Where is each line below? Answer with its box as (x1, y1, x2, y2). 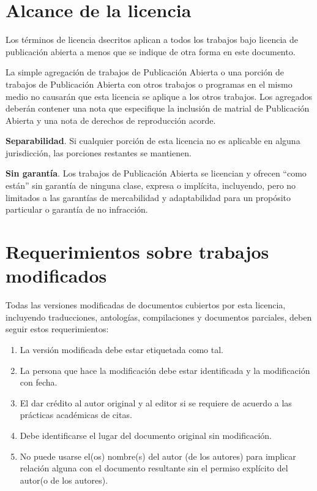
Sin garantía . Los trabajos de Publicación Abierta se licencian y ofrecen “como (6, 167, 307, 180)
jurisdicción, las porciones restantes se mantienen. (6, 146, 192, 159)
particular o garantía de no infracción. (6, 203, 148, 216)
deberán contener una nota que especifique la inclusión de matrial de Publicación (6, 102, 310, 115)
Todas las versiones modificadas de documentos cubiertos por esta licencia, (6, 299, 286, 311)
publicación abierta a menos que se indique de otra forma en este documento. (6, 45, 296, 58)
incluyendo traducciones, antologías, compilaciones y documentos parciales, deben (6, 310, 312, 323)
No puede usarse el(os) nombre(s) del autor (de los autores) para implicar (20, 449, 296, 462)
